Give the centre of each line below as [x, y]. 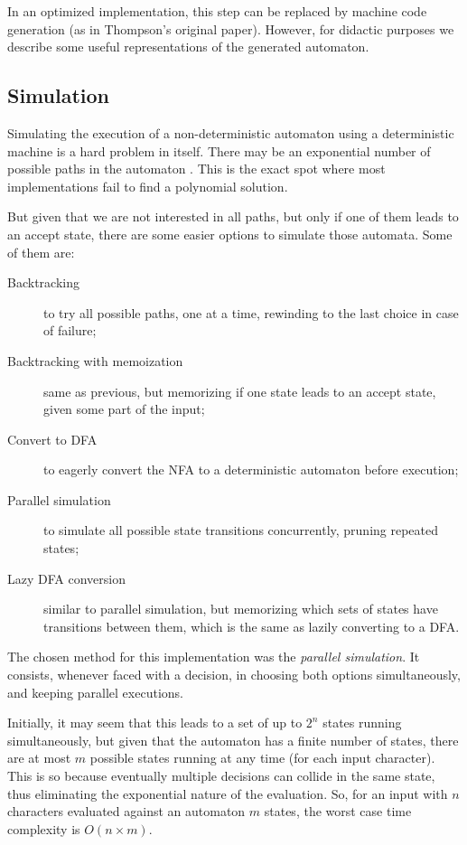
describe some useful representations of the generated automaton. [188, 47]
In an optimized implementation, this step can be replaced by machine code [217, 11]
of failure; [70, 330]
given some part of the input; [124, 409]
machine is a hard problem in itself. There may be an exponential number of [219, 150]
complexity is [44, 828]
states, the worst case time [338, 811]
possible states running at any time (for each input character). [262, 758]
